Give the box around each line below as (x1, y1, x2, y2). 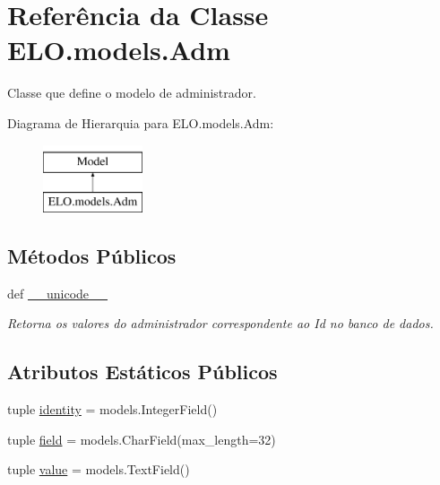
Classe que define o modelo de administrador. (7, 83, 256, 102)
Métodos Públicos (7, 242, 177, 270)
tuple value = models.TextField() (7, 460, 190, 479)
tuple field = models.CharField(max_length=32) (7, 429, 276, 448)
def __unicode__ (7, 283, 108, 302)
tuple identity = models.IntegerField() (7, 400, 218, 419)
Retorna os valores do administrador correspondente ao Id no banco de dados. (7, 314, 434, 333)
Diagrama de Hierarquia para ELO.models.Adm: (7, 113, 274, 132)
